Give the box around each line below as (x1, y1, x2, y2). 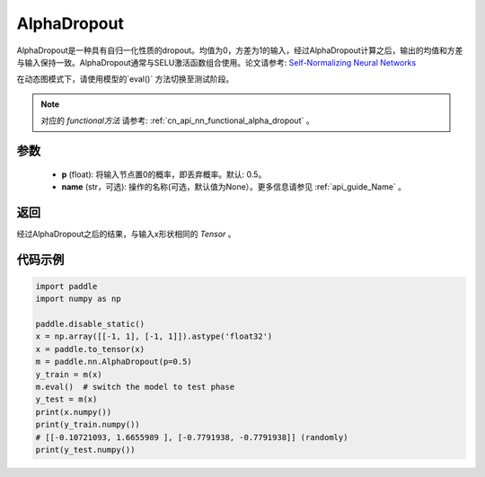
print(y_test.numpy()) (35, 445, 136, 455)
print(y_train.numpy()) (35, 420, 141, 430)
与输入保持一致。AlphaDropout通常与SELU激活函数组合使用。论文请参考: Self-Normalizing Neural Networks (16, 57, 417, 67)
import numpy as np (35, 294, 121, 305)
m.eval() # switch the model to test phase (35, 382, 235, 392)
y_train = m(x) (35, 369, 102, 379)
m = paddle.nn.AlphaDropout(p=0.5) (35, 357, 192, 367)
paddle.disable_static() (35, 319, 145, 329)
